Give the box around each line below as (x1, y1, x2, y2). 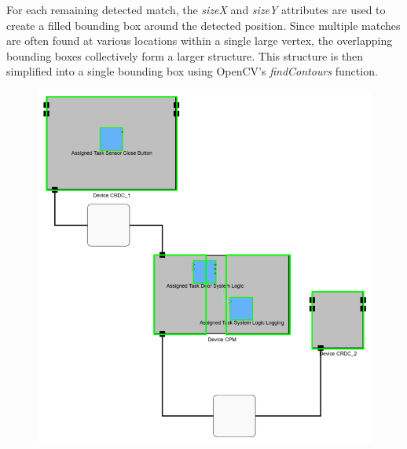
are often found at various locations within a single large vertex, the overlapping (6, 32, 393, 49)
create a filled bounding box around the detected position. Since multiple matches (6, 17, 401, 33)
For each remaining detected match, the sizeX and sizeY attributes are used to (6, 2, 386, 17)
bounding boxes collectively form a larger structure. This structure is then (6, 47, 364, 64)
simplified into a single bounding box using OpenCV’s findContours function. (6, 63, 378, 79)
